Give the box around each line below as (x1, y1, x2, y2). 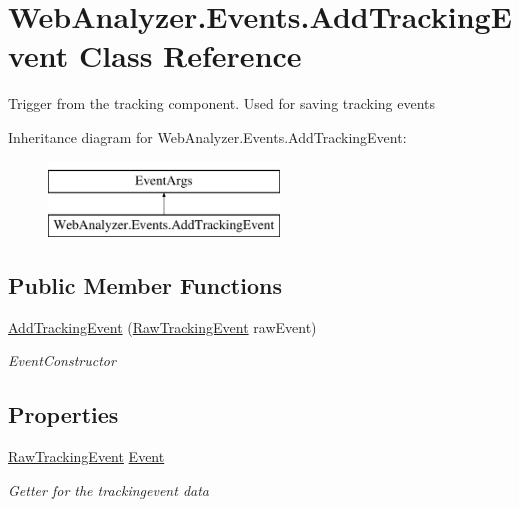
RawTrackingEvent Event (8, 446, 165, 467)
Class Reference (79, 35, 302, 76)
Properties (8, 399, 119, 430)
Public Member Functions (8, 270, 282, 301)
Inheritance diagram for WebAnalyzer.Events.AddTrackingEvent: (8, 126, 407, 147)
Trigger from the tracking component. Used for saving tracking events (8, 93, 436, 114)
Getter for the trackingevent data (8, 479, 209, 500)
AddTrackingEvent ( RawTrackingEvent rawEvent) (8, 316, 317, 337)
